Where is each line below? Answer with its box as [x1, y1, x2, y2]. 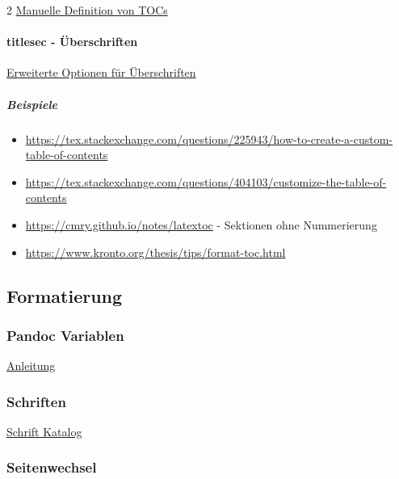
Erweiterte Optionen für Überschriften [6, 64, 196, 81]
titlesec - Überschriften [6, 33, 138, 50]
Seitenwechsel [6, 457, 97, 477]
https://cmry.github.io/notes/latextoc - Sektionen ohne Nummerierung [25, 216, 377, 233]
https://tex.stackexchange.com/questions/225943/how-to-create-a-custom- [25, 130, 393, 147]
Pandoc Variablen [6, 325, 124, 345]
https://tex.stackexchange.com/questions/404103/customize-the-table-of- [25, 173, 387, 190]
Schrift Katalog [6, 422, 82, 439]
